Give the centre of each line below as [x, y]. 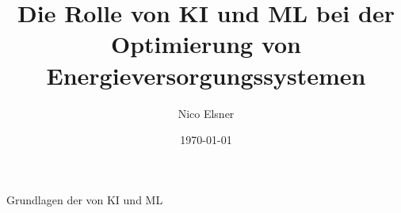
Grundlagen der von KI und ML [85, 199]
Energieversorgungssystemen [206, 75]
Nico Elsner [206, 113]
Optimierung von [206, 44]
